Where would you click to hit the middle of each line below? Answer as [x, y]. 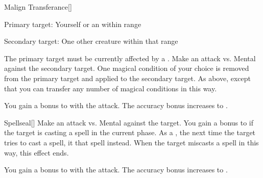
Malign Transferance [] [38, 7]
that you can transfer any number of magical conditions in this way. [111, 88]
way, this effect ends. [37, 152]
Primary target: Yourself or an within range [73, 24]
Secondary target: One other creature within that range [91, 41]
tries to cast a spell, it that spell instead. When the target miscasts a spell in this [131, 142]
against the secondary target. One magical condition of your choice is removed [127, 68]
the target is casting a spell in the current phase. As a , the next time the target [130, 132]
